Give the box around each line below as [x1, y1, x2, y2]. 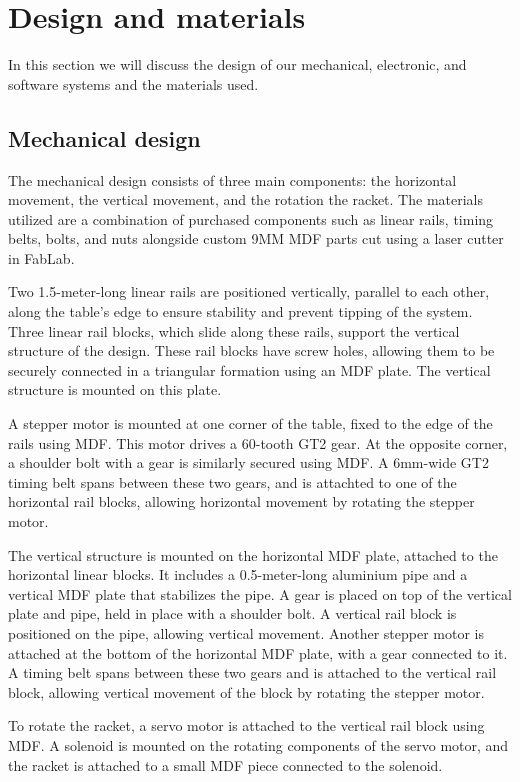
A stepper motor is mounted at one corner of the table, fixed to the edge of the [8, 413, 493, 434]
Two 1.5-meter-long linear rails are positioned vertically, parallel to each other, [8, 281, 490, 302]
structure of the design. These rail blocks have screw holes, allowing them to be [8, 340, 495, 361]
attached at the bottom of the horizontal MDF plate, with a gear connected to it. [8, 642, 508, 663]
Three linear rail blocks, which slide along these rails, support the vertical [8, 320, 460, 341]
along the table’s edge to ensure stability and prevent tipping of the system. [8, 301, 473, 322]
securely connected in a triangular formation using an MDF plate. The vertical [8, 359, 491, 380]
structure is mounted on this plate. [8, 379, 222, 400]
